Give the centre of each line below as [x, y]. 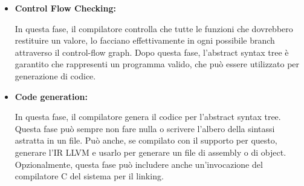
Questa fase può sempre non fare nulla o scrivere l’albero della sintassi [145, 128]
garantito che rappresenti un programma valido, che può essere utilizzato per [157, 64]
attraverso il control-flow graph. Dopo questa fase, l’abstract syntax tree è [152, 52]
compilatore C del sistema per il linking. [89, 176]
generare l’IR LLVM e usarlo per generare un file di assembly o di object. [150, 152]
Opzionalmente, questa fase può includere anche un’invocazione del [139, 164]
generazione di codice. [55, 75]
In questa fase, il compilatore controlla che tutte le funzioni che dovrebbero [154, 28]
